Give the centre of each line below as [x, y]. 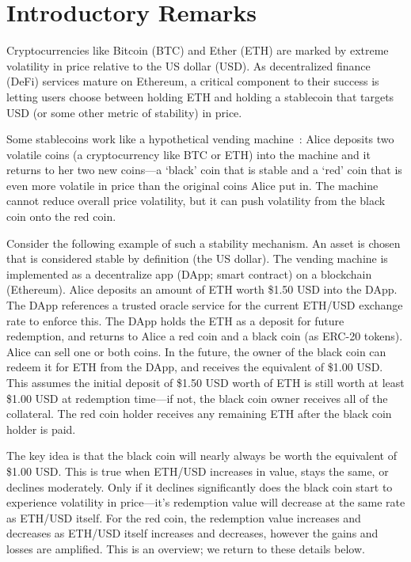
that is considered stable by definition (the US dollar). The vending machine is [197, 258]
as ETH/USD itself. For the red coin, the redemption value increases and [184, 517]
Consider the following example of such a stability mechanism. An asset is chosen [204, 243]
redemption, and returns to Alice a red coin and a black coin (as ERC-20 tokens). [205, 336]
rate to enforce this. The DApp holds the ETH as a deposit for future [175, 320]
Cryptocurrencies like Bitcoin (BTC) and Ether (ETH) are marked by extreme [198, 50]
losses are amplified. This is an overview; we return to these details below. [186, 548]
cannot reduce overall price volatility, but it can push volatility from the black [196, 201]
